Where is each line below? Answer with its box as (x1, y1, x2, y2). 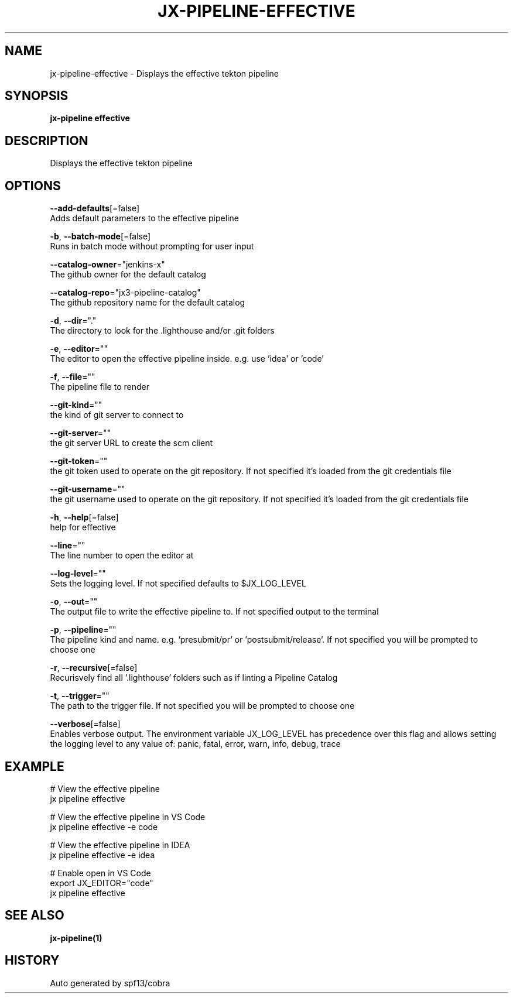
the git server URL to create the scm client (50, 438, 213, 448)
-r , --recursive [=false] (50, 663, 138, 673)
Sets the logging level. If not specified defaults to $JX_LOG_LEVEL (50, 578, 306, 589)
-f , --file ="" (50, 372, 95, 382)
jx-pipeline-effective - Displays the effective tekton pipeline (50, 68, 279, 78)
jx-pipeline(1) (50, 932, 102, 943)
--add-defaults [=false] (50, 203, 140, 214)
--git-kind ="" (50, 400, 102, 410)
